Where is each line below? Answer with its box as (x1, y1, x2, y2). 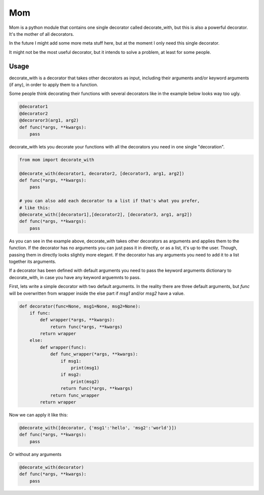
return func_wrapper (50, 392, 100, 398)
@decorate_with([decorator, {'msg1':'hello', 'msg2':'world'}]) (19, 425, 177, 430)
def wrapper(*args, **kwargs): (40, 317, 115, 323)
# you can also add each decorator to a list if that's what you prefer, (19, 198, 200, 204)
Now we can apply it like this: (9, 412, 68, 418)
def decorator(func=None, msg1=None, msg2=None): (19, 304, 141, 309)
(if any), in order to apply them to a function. (9, 82, 98, 88)
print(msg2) (71, 378, 100, 384)
